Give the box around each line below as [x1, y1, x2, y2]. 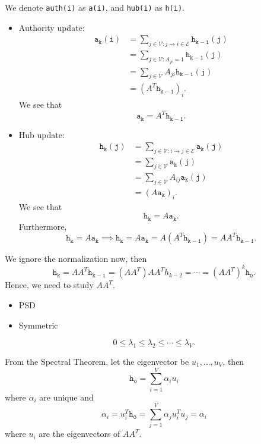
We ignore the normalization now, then [5, 252, 147, 265]
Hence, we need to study [5, 279, 94, 291]
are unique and [39, 390, 94, 403]
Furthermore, [18, 220, 67, 232]
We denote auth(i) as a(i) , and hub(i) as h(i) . [5, 1, 184, 13]
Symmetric [18, 318, 58, 331]
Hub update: [18, 128, 65, 140]
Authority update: [18, 21, 85, 33]
